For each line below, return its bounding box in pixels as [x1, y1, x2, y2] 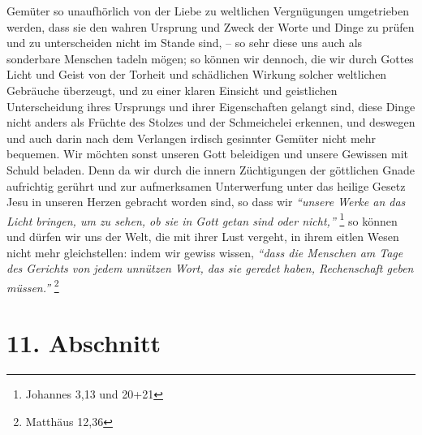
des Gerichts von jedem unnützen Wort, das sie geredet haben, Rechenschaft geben [6, 260, 414, 277]
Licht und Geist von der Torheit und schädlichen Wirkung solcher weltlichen [6, 66, 387, 83]
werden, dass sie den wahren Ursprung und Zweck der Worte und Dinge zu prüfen [6, 18, 415, 35]
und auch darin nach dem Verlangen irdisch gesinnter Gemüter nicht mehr [6, 129, 377, 146]
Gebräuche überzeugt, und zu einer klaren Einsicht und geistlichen [6, 81, 338, 98]
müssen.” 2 [6, 276, 59, 295]
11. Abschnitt [6, 326, 161, 360]
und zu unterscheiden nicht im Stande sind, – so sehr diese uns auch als [6, 34, 363, 51]
